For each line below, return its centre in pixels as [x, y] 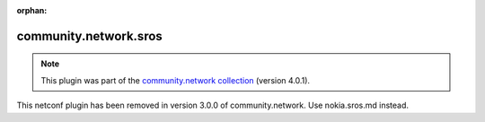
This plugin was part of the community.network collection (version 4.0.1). [175, 80]
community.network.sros [90, 36]
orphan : [32, 10]
